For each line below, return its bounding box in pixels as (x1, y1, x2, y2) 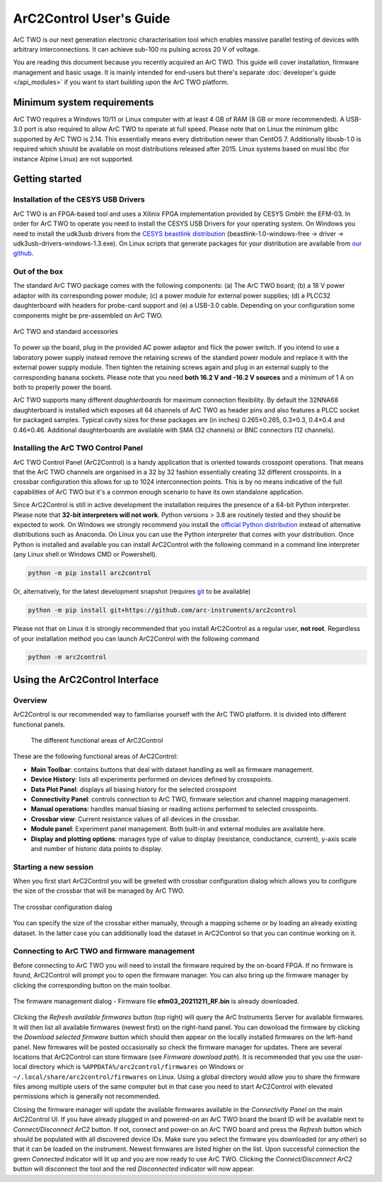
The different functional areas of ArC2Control (30, 736, 163, 745)
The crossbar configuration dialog (13, 903, 112, 911)
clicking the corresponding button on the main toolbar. (13, 980, 172, 990)
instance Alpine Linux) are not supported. (13, 154, 134, 163)
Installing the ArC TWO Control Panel (13, 443, 144, 453)
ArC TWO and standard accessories (13, 328, 118, 335)
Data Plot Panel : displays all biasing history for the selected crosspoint (30, 785, 237, 794)
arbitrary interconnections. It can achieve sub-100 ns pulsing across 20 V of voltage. (13, 45, 260, 53)
